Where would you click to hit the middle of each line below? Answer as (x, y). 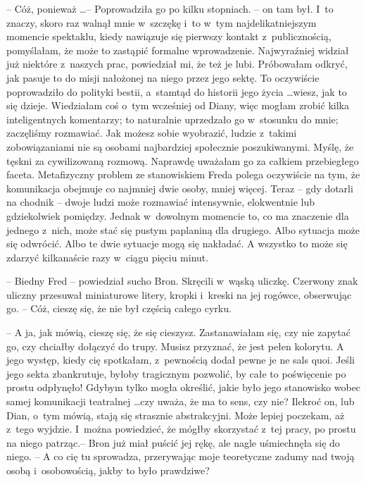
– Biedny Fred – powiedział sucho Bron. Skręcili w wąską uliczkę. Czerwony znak (182, 281)
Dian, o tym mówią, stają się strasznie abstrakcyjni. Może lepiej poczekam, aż (176, 415)
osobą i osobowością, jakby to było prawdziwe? (108, 470)
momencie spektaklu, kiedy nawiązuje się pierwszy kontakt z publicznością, (169, 36)
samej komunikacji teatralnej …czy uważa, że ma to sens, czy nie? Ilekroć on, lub (181, 401)
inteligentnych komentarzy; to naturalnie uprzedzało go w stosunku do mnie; (172, 119)
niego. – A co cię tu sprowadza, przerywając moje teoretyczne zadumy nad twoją (181, 456)
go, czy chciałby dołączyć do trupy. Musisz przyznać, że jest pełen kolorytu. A (175, 346)
